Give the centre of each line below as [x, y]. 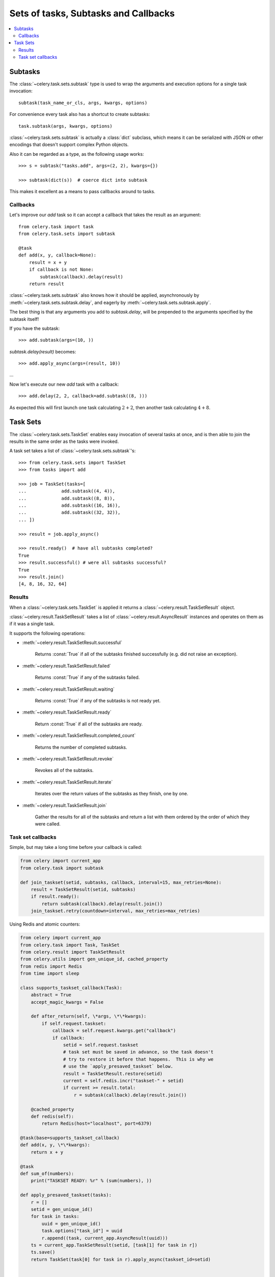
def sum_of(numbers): [47, 1174]
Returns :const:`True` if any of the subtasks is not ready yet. [98, 701]
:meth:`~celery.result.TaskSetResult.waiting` [68, 689]
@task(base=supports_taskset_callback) [70, 1138]
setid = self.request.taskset [101, 1045]
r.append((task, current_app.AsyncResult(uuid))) [105, 1238]
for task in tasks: [55, 1216]
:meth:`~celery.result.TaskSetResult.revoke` [68, 759]
